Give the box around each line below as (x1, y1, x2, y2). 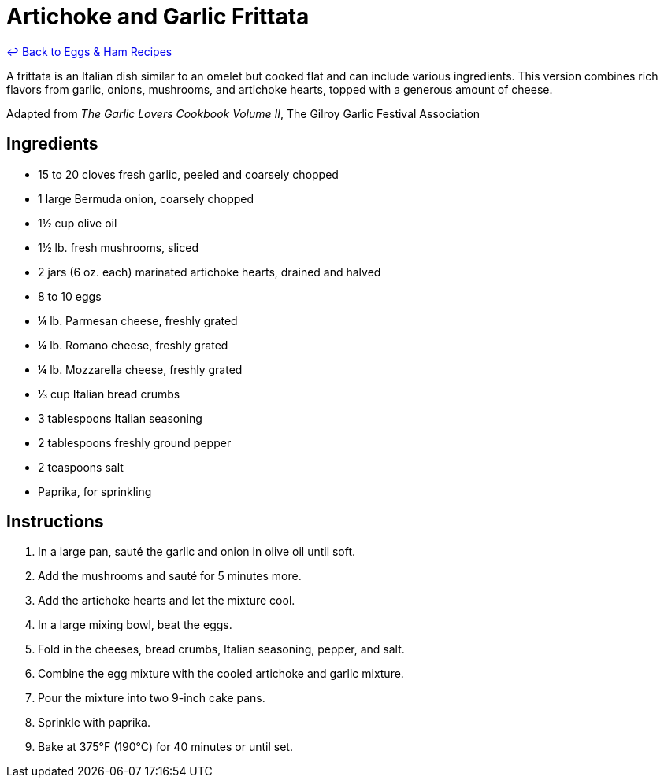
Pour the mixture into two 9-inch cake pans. (38, 691, 265, 705)
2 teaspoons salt (38, 460, 124, 474)
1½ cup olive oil (38, 216, 117, 230)
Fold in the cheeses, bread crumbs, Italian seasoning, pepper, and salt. (38, 642, 405, 656)
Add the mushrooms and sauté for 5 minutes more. (38, 569, 302, 583)
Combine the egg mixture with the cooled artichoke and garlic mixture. (38, 667, 404, 681)
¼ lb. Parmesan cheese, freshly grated (38, 313, 238, 327)
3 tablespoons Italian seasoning (38, 411, 202, 425)
